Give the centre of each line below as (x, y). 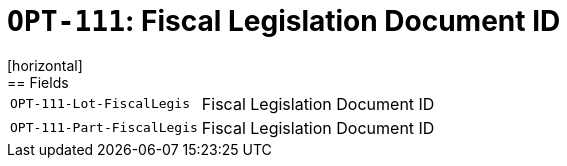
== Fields (38, 82)
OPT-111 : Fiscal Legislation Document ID (284, 21)
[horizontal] (45, 65)
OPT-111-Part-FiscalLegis (104, 128)
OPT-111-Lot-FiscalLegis (100, 104)
